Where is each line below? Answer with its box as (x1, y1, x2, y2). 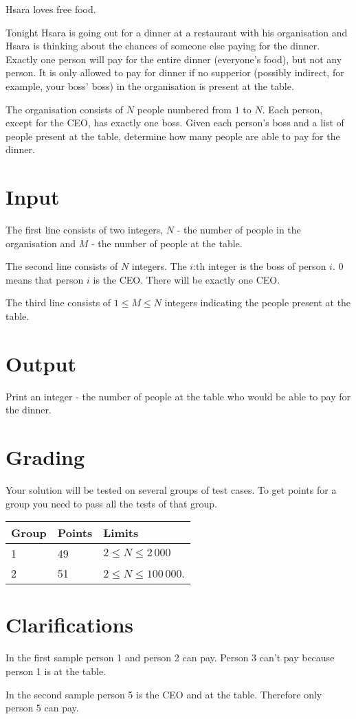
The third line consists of (5, 295, 111, 310)
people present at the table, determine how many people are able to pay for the (5, 128, 340, 143)
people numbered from (137, 102, 232, 116)
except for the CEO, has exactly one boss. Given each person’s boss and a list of (5, 115, 344, 130)
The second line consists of (5, 259, 118, 273)
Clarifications (5, 610, 134, 639)
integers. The (131, 259, 187, 273)
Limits (103, 525, 139, 541)
